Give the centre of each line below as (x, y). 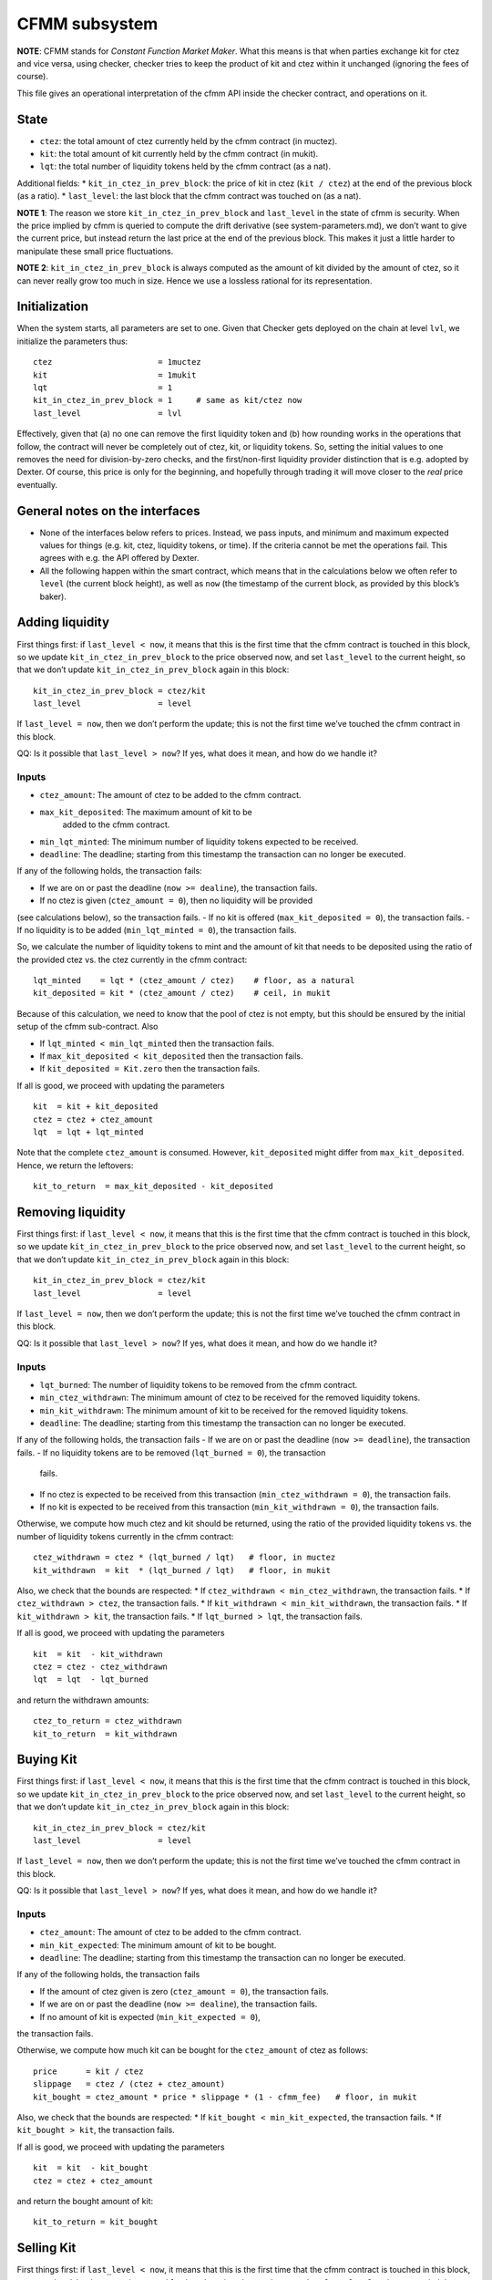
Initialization (53, 307)
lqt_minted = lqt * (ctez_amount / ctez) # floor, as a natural (194, 981)
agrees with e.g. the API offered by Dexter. (119, 558)
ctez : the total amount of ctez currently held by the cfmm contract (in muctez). (189, 140)
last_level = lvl (108, 413)
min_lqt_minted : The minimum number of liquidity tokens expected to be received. (199, 841)
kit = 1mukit (115, 375)
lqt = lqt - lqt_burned (91, 1679)
